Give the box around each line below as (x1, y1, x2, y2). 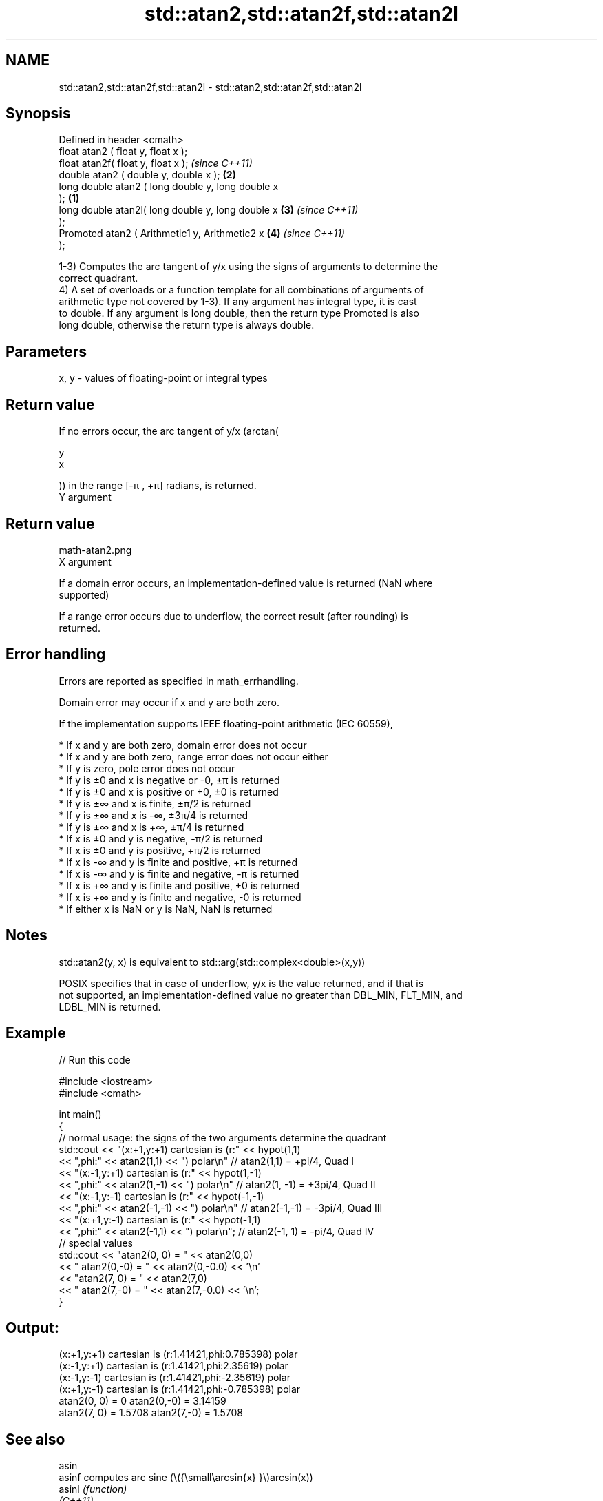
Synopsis (6, 105, 71, 123)
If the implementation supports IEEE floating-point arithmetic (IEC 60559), (59, 717, 393, 729)
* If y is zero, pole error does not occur (59, 762, 235, 774)
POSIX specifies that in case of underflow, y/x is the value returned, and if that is (59, 977, 424, 989)
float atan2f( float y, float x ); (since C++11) (59, 157, 253, 169)
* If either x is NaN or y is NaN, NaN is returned (59, 902, 273, 915)
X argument (59, 555, 112, 568)
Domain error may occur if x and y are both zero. (59, 696, 279, 708)
